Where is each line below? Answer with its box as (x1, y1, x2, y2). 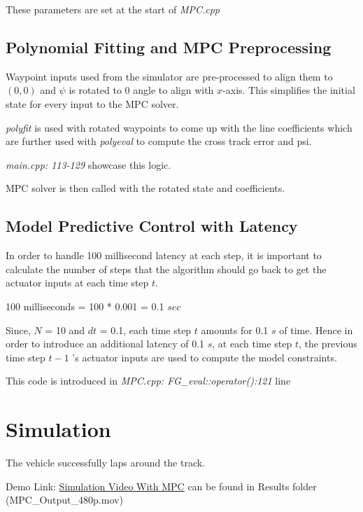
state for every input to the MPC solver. (6, 96, 179, 111)
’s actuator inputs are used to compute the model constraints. (72, 350, 337, 364)
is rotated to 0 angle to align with (69, 83, 214, 97)
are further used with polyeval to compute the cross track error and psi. (6, 134, 312, 148)
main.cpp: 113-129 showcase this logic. (6, 157, 171, 172)
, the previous (299, 336, 357, 351)
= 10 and (45, 322, 85, 337)
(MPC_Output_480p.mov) (6, 492, 123, 507)
